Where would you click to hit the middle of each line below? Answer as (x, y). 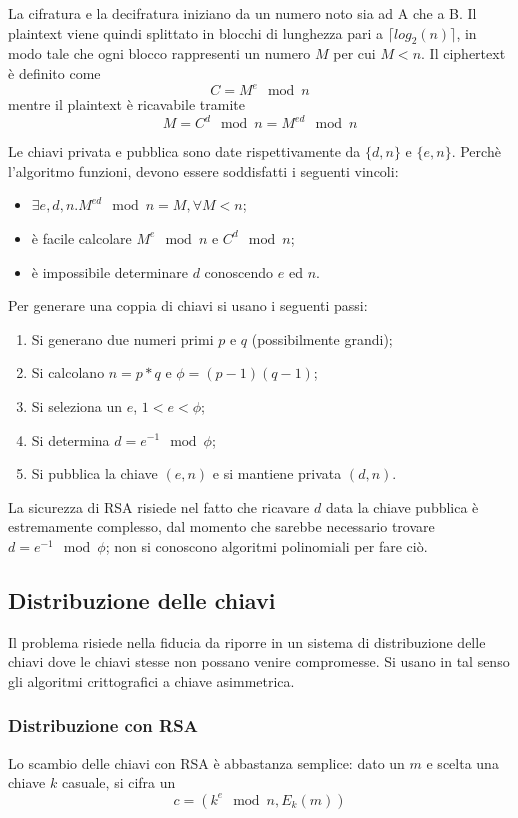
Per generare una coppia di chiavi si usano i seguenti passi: (188, 305)
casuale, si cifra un (118, 782)
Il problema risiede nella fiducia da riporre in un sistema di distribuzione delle (247, 641)
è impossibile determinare (109, 271)
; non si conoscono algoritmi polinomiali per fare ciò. (266, 545)
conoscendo (239, 271)
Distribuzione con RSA (103, 725)
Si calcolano (68, 372)
